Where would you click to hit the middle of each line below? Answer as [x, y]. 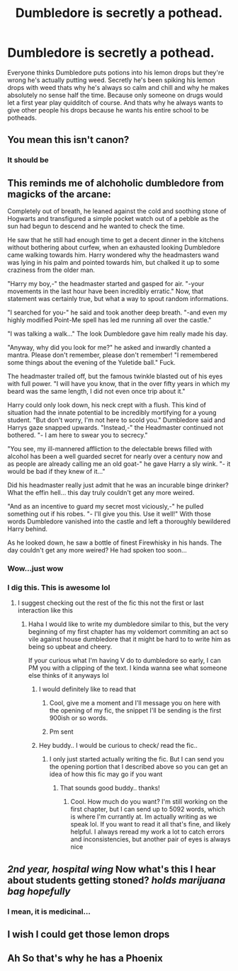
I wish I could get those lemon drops [89, 934]
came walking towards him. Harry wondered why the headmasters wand [113, 255]
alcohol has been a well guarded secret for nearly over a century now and [115, 456]
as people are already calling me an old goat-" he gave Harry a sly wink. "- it [119, 464]
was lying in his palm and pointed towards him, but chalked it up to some [113, 263]
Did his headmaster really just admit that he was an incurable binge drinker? [118, 485]
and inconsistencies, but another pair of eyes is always [151, 839]
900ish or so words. [79, 718]
